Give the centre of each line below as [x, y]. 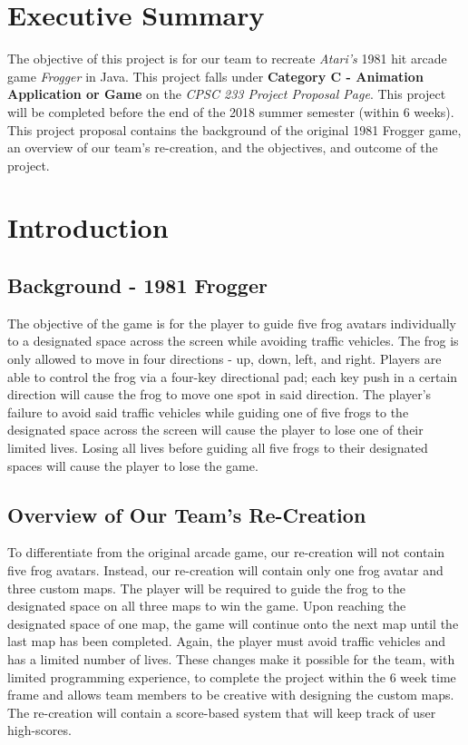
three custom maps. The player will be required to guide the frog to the [206, 588]
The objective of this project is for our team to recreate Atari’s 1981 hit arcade [227, 59]
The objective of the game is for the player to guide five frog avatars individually [232, 323]
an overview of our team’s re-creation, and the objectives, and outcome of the [223, 147]
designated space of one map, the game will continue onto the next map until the [233, 623]
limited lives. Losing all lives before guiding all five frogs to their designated [218, 448]
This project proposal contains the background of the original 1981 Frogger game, [234, 129]
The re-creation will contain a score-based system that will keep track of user [222, 712]
